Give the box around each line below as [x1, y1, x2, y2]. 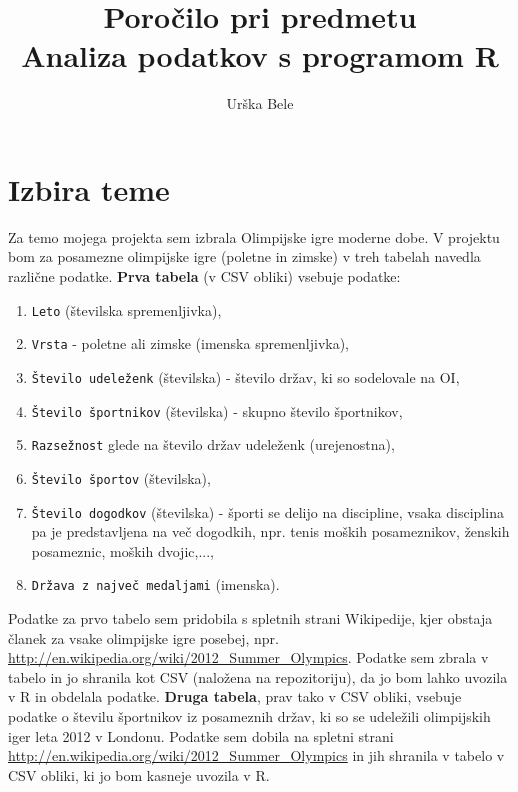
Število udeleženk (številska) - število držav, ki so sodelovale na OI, [31, 366, 460, 387]
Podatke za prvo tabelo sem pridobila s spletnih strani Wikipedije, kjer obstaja [8, 608, 493, 629]
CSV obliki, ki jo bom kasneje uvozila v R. [8, 764, 270, 785]
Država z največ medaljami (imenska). [31, 574, 280, 595]
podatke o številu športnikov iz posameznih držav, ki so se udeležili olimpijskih [8, 706, 491, 727]
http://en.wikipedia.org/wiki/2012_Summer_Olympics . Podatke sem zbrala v [8, 647, 489, 668]
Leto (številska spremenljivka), [31, 299, 222, 320]
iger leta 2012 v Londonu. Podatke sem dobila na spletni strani [8, 725, 394, 746]
